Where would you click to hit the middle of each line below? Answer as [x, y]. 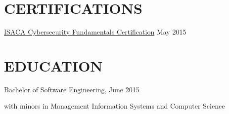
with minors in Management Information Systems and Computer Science [114, 106]
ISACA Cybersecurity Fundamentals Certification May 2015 [95, 32]
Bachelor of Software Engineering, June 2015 [72, 89]
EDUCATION [53, 65]
